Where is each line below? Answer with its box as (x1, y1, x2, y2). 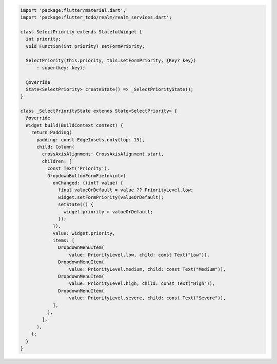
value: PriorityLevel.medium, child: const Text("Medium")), (69, 266, 226, 272)
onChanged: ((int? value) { (52, 180, 123, 186)
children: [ (42, 158, 72, 164)
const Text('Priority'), (47, 166, 110, 172)
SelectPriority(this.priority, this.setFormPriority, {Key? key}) (26, 58, 196, 64)
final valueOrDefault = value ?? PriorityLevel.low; (58, 187, 194, 193)
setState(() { (58, 202, 94, 208)
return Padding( (31, 130, 72, 136)
